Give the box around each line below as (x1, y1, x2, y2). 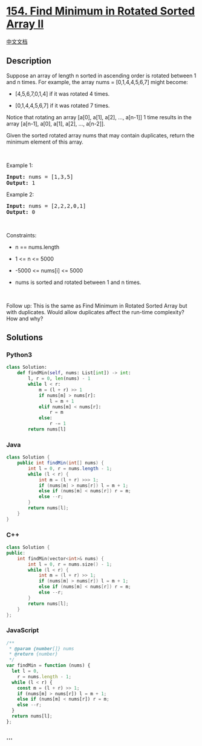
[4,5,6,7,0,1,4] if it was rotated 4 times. (15, 90, 110, 97)
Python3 (6, 351, 32, 359)
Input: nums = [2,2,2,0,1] (6, 202, 86, 210)
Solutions (6, 332, 44, 343)
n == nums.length (15, 243, 59, 251)
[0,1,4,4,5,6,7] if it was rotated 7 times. (15, 102, 110, 109)
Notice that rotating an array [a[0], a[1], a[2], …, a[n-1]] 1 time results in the (6, 113, 192, 120)
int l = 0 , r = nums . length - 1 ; (28, 465, 112, 472)
